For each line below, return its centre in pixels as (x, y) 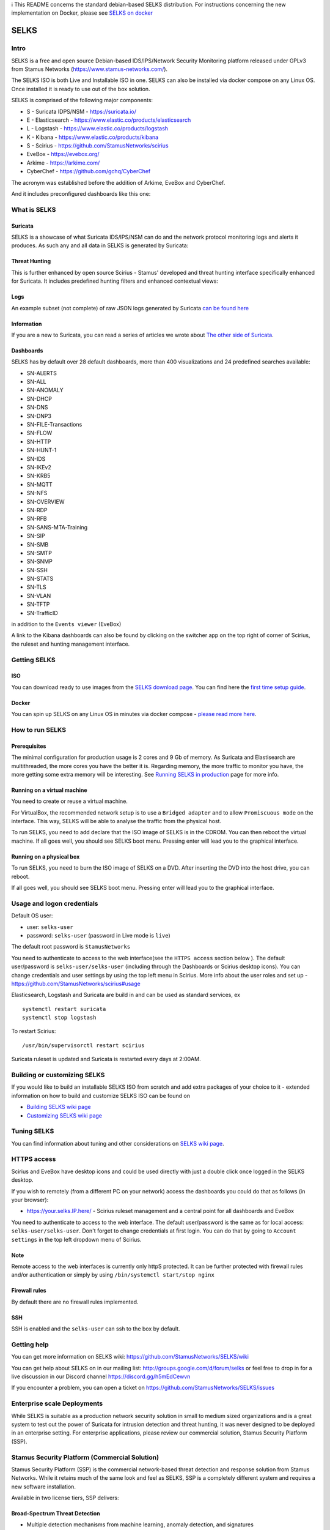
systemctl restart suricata (64, 1009)
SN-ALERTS (42, 373)
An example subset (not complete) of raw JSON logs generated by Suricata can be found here (130, 308)
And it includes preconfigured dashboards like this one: (81, 194)
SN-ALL (36, 382)
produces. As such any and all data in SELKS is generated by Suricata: (100, 245)
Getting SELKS (33, 660)
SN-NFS (37, 493)
